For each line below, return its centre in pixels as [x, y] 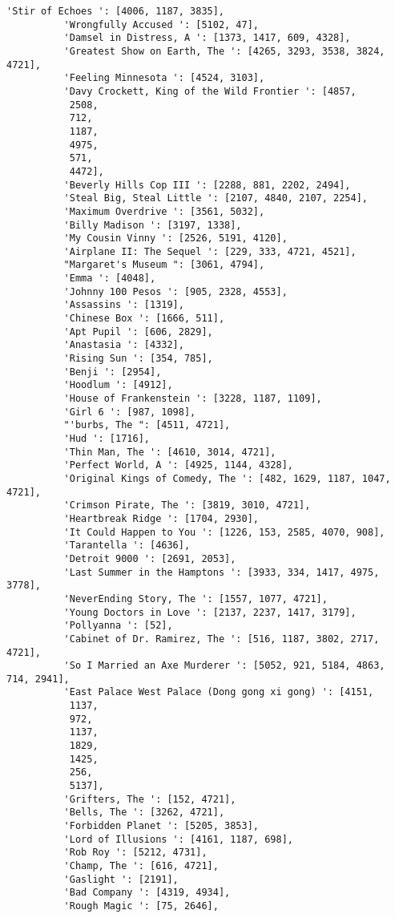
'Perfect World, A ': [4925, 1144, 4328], [178, 465]
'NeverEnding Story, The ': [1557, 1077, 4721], [195, 599]
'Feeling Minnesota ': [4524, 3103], [164, 78]
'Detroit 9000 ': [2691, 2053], [150, 558]
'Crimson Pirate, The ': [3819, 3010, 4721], [187, 506]
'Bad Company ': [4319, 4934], [147, 893]
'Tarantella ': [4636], [127, 546]
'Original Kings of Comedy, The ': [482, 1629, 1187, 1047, [227, 478]
